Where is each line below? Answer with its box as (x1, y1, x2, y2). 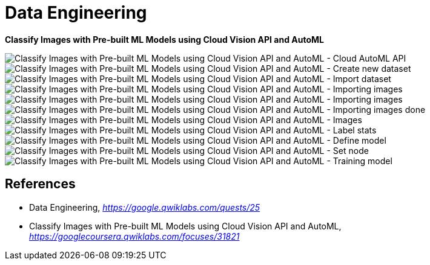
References (5, 176, 76, 192)
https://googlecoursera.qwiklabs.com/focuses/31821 (29, 231, 240, 241)
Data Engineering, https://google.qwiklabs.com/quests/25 (29, 202, 260, 212)
